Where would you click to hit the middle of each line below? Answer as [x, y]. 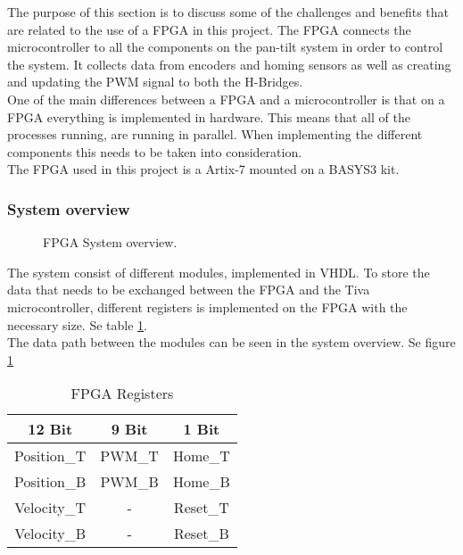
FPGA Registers [122, 393]
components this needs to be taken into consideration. [155, 151]
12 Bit [50, 429]
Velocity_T [50, 508]
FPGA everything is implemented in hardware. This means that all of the [209, 116]
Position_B [50, 482]
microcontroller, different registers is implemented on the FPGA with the [207, 306]
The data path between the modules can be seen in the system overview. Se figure [231, 342]
